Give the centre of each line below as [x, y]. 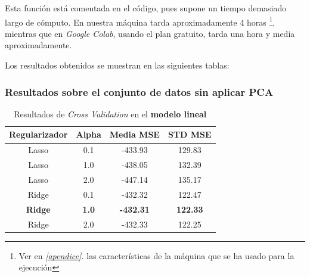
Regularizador [38, 134]
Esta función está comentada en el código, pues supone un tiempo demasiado [146, 8]
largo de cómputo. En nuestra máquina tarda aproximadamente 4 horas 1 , [140, 21]
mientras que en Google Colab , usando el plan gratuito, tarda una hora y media [150, 33]
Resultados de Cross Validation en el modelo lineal [110, 113]
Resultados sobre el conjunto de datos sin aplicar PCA [139, 91]
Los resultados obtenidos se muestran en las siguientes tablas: [117, 65]
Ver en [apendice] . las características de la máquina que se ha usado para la [156, 255]
